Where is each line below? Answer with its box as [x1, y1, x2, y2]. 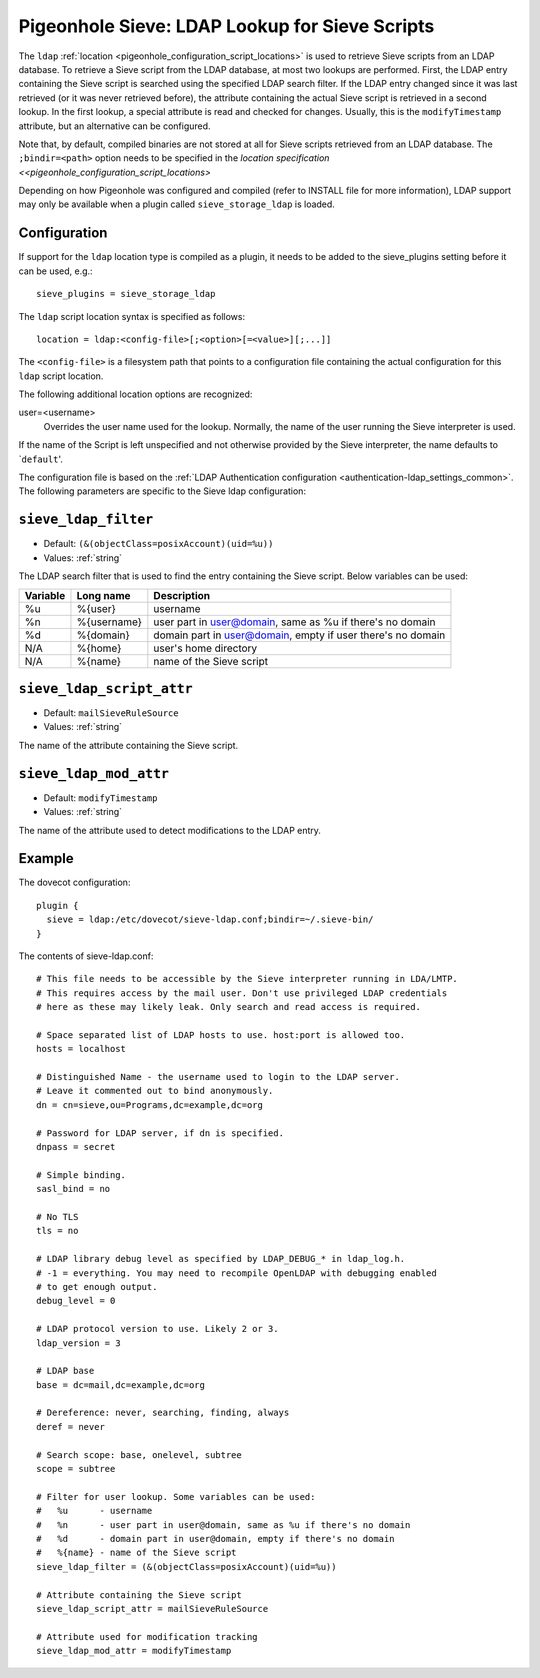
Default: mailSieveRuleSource [43, 707, 179, 719]
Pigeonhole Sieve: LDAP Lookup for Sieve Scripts [18, 15, 435, 37]
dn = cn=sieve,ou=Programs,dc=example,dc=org [36, 1099, 264, 1110]
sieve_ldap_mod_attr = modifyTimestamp [36, 1645, 232, 1657]
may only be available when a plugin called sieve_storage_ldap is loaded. [18, 198, 335, 210]
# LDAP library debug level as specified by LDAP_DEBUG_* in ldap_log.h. [36, 1253, 406, 1265]
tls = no [36, 1225, 79, 1237]
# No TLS [36, 1211, 79, 1222]
